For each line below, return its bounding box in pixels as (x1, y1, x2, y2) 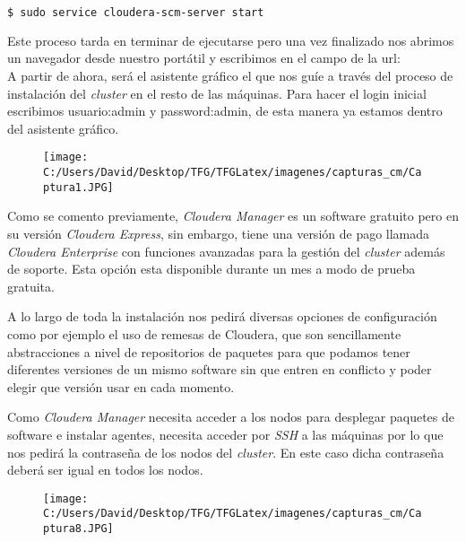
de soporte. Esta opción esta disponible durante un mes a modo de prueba (7, 259, 416, 278)
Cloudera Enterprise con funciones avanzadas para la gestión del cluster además (7, 241, 445, 260)
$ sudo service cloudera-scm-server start (7, 6, 264, 19)
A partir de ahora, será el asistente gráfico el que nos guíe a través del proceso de (7, 66, 453, 85)
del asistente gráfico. (7, 118, 119, 137)
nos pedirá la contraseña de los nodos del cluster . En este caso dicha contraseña (7, 442, 444, 461)
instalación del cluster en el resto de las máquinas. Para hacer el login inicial (7, 83, 427, 102)
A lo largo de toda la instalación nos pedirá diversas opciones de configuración (7, 307, 437, 326)
